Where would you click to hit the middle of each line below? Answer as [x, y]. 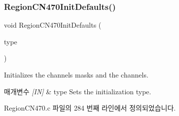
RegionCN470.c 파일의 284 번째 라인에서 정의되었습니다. [90, 108]
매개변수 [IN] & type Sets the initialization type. [78, 91]
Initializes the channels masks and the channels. [76, 75]
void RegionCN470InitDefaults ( [53, 25]
